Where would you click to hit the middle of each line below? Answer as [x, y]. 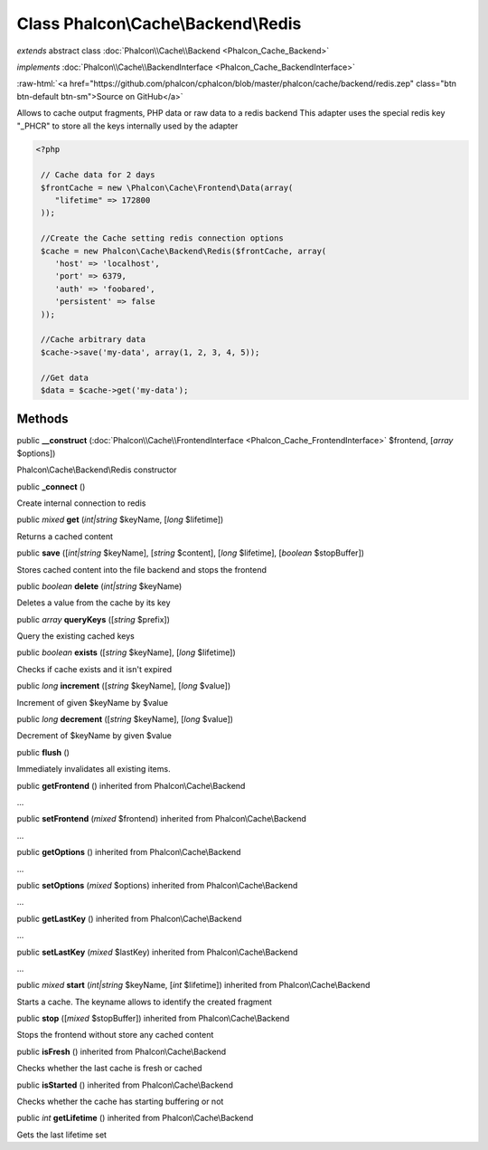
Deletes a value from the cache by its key [94, 603]
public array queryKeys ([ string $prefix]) [94, 619]
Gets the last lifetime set [62, 1135]
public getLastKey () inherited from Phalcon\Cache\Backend [129, 918]
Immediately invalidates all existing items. [94, 769]
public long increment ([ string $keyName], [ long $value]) [124, 686]
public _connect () [51, 486]
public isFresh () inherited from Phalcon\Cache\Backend [122, 1051]
